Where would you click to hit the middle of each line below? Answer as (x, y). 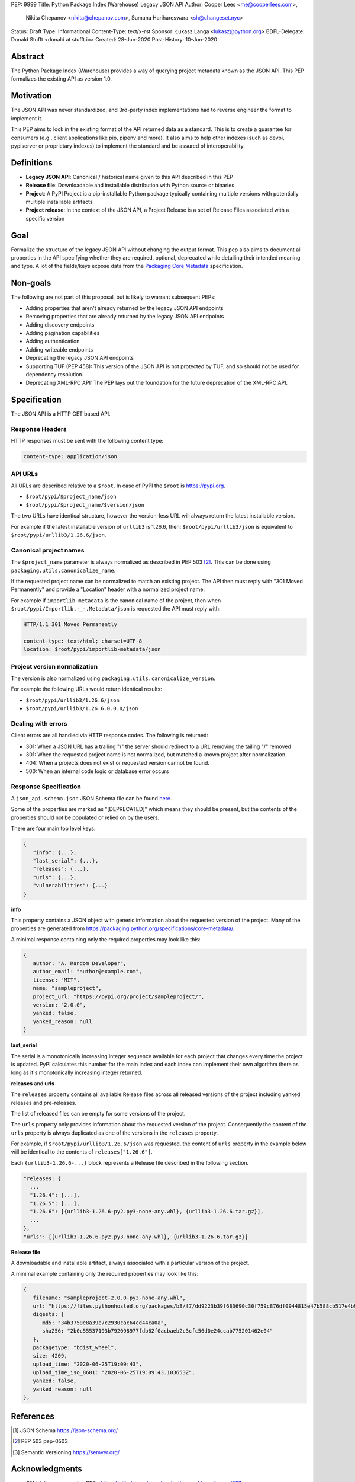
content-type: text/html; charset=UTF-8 (83, 641)
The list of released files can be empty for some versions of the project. (98, 1113)
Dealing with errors (39, 723)
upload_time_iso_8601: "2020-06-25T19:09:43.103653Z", (114, 1373)
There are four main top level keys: (53, 828)
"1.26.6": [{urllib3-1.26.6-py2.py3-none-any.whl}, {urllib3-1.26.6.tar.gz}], (147, 1212)
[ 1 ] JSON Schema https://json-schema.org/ (65, 1430)
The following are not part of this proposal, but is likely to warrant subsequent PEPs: (113, 297)
